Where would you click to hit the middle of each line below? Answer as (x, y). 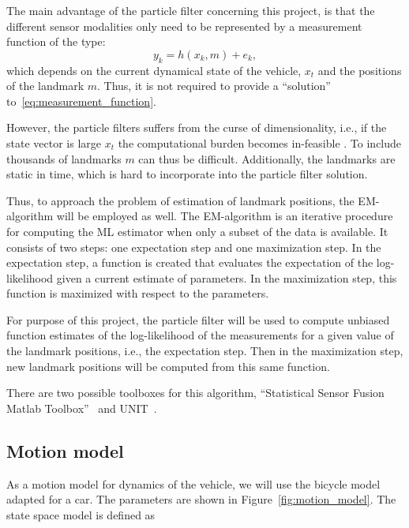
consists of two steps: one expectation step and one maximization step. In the (194, 247)
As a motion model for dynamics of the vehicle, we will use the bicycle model (193, 483)
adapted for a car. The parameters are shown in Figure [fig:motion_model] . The (201, 499)
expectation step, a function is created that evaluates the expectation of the (190, 262)
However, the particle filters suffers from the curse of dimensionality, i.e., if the (197, 127)
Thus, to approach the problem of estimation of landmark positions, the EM (191, 200)
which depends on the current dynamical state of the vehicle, (154, 70)
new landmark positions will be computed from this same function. (168, 366)
